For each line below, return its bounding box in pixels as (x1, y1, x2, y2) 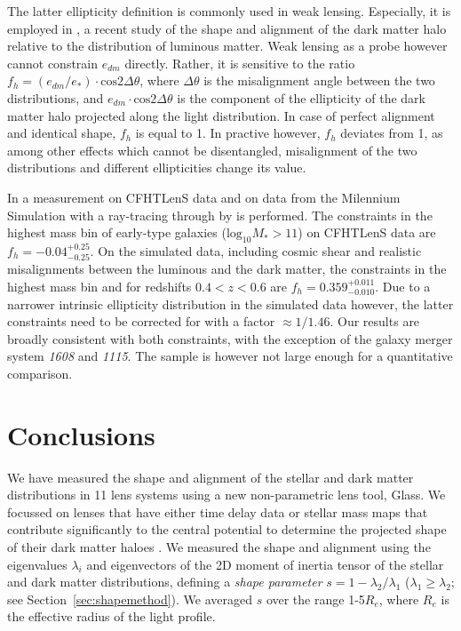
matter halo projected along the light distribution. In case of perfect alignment (7, 106, 435, 124)
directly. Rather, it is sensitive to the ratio (124, 53, 355, 72)
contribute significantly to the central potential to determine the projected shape (7, 520, 447, 539)
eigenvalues (7, 555, 68, 573)
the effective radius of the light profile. (7, 607, 216, 626)
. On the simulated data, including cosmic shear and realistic (90, 241, 422, 260)
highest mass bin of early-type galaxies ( (7, 223, 227, 242)
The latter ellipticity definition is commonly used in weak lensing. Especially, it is (7, 2, 451, 20)
